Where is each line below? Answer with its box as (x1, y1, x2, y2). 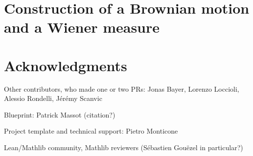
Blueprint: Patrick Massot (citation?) (4, 109, 115, 119)
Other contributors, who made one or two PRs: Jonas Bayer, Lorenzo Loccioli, (4, 83, 239, 94)
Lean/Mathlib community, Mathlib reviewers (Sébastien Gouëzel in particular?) (4, 142, 243, 153)
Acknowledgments (4, 55, 127, 75)
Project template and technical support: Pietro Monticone (4, 126, 178, 136)
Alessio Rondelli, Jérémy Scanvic (4, 93, 102, 103)
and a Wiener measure (4, 17, 160, 37)
